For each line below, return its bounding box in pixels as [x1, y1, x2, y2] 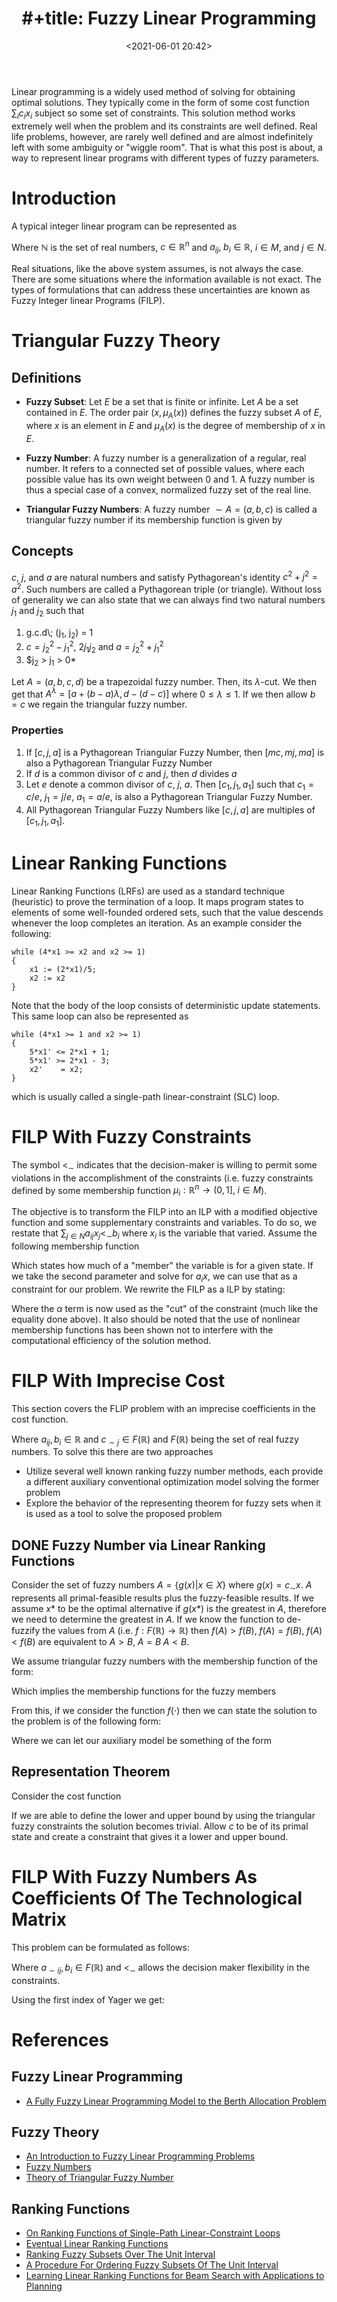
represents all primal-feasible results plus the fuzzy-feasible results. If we [11, 1592, 314, 1604]
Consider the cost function [11, 1790, 122, 1802]
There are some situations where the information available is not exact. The [11, 273, 322, 286]
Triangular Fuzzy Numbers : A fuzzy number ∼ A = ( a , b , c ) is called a [25, 503, 318, 515]
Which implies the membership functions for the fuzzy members [11, 1685, 277, 1697]
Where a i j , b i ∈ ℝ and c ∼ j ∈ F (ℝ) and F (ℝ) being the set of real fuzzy [11, 1433, 299, 1447]
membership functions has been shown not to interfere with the [11, 1323, 274, 1336]
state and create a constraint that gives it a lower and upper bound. [11, 1830, 289, 1842]
